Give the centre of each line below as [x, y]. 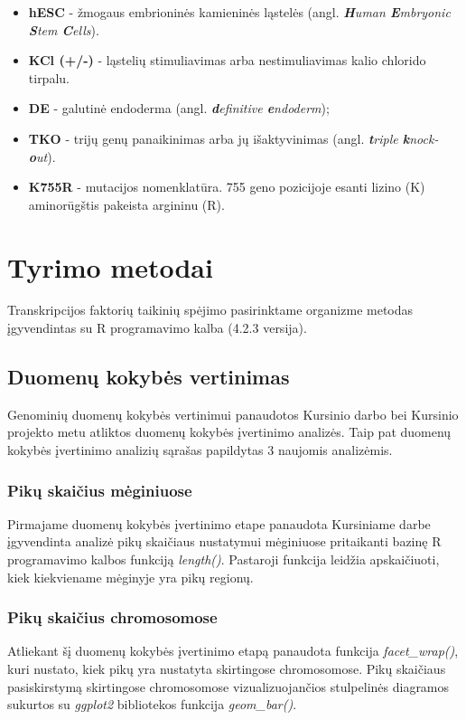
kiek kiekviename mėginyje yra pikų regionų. [130, 577]
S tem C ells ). [64, 29]
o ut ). [42, 156]
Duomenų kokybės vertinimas [149, 377]
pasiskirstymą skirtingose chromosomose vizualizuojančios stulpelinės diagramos [228, 686]
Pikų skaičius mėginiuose [100, 490]
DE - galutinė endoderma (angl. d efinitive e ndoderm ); [179, 108]
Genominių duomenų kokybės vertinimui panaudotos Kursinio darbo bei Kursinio [233, 414]
